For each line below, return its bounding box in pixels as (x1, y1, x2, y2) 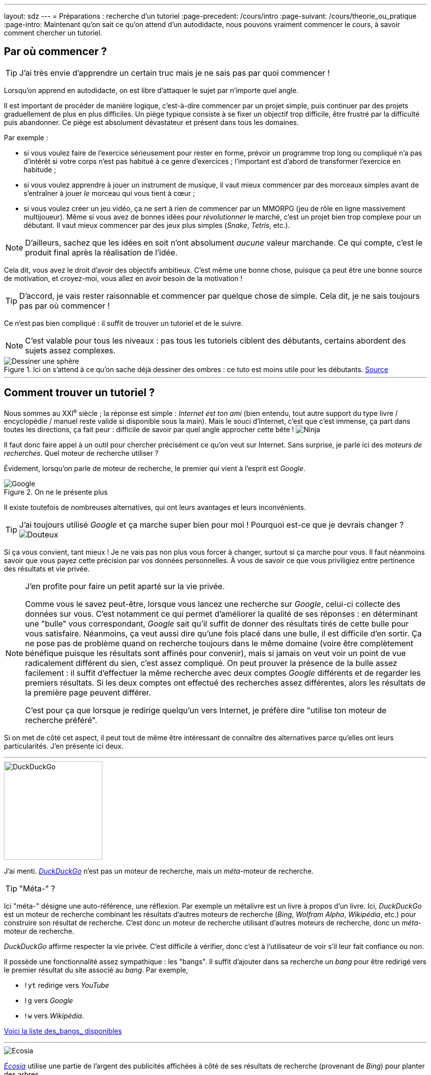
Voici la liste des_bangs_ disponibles (4, 1027, 122, 1036)
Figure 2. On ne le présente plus (4, 488, 108, 497)
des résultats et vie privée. (4, 565, 90, 573)
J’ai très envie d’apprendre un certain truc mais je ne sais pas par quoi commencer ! (19, 67, 330, 78)
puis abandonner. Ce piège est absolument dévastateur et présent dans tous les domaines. (4, 118, 299, 126)
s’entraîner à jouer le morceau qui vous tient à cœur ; (24, 189, 195, 197)
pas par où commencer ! (19, 300, 110, 311)
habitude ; (24, 165, 56, 174)
